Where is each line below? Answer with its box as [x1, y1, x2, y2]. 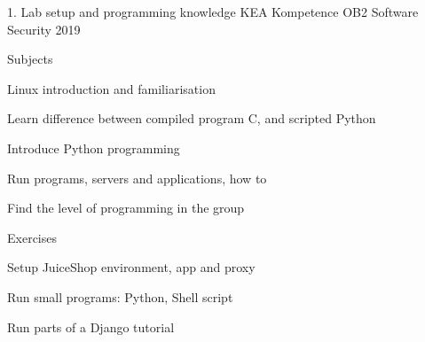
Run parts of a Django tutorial [7, 317, 175, 336]
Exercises [7, 228, 57, 246]
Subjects [7, 50, 53, 68]
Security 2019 [7, 19, 81, 38]
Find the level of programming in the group [7, 198, 245, 217]
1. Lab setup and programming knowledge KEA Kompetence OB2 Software [7, 3, 419, 20]
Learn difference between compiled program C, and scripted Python [7, 109, 376, 128]
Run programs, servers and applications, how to [7, 168, 267, 187]
